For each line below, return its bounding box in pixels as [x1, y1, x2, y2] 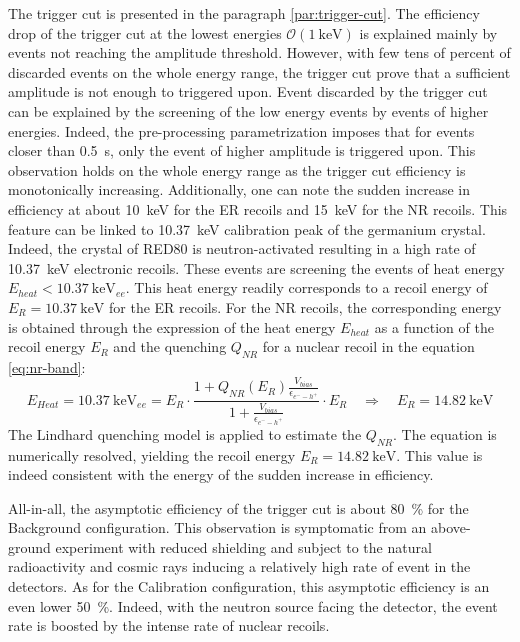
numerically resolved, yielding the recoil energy [8, 444, 296, 465]
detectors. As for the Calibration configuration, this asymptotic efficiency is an [8, 576, 490, 597]
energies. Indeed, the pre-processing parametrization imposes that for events [8, 120, 475, 141]
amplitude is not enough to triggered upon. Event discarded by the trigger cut [8, 81, 488, 102]
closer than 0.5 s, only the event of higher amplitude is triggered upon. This [8, 140, 476, 161]
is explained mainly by [359, 22, 498, 43]
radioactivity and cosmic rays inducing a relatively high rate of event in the [8, 556, 471, 577]
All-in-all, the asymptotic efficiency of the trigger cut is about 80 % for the [8, 497, 469, 518]
